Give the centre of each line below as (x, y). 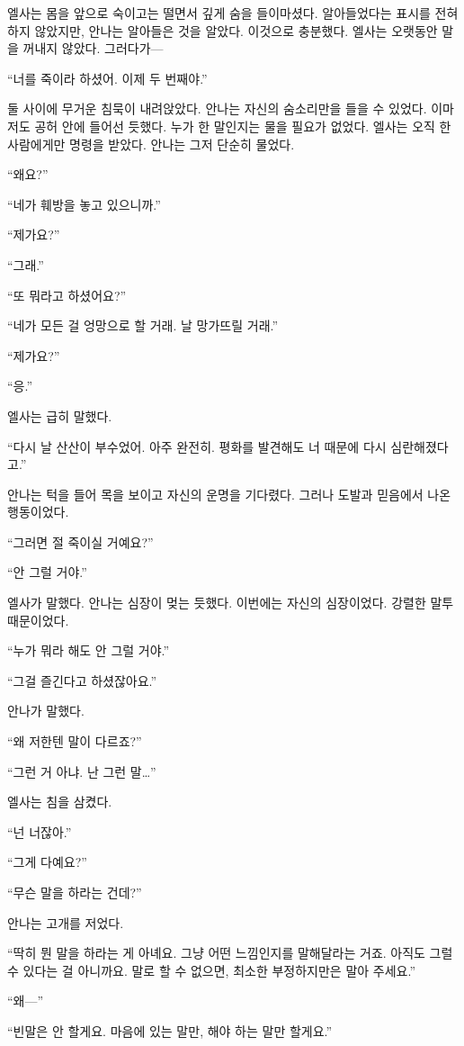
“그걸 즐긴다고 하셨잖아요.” (82, 680)
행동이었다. (38, 512)
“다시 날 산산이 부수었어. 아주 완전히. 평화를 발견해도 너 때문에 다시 (197, 446)
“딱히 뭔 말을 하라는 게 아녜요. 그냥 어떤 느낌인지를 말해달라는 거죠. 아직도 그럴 (230, 953)
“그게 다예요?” (47, 862)
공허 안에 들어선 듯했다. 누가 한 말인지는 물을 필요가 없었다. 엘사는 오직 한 (243, 126)
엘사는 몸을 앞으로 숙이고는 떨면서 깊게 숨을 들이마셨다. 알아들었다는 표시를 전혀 (233, 13)
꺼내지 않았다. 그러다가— (93, 48)
